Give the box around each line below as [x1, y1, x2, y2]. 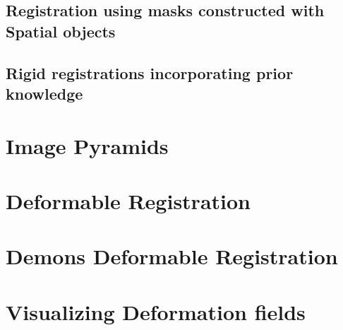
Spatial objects [6, 20, 116, 42]
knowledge [6, 82, 83, 104]
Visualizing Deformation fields [6, 297, 306, 326]
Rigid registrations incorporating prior [6, 61, 294, 83]
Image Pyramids [6, 131, 169, 160]
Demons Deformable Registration [6, 242, 338, 271]
